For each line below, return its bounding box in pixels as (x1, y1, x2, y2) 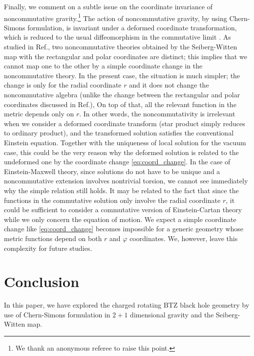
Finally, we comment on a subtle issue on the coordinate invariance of (4, 1, 213, 11)
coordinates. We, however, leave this (129, 233, 238, 243)
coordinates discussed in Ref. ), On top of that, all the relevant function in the (4, 99, 236, 109)
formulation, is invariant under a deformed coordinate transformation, (27, 22, 237, 32)
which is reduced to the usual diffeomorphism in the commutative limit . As (4, 32, 231, 42)
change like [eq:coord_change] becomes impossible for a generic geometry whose (4, 223, 244, 234)
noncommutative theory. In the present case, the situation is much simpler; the (4, 70, 240, 80)
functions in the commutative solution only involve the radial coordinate (4, 195, 221, 205)
